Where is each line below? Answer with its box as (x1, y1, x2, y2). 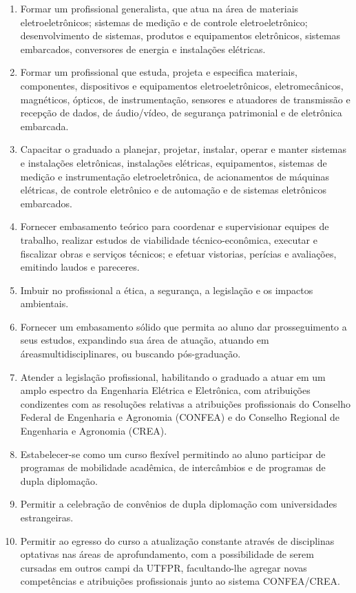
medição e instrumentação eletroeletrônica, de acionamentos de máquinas (20, 169, 330, 183)
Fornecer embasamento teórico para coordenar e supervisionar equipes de (20, 219, 329, 233)
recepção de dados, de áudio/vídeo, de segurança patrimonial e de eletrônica (20, 105, 342, 120)
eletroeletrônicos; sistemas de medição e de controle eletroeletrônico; (20, 14, 308, 29)
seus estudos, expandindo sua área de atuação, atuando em (20, 333, 269, 347)
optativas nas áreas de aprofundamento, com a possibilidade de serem (20, 547, 314, 561)
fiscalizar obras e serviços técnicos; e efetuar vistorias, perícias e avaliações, (20, 246, 337, 260)
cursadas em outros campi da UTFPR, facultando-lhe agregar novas (20, 560, 307, 574)
